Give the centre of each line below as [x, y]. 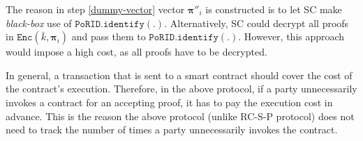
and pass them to [109, 36]
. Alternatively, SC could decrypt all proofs [257, 23]
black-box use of [39, 23]
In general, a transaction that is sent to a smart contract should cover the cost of [179, 75]
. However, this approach [291, 36]
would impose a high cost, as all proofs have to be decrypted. [136, 52]
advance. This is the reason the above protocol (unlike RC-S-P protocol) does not [180, 116]
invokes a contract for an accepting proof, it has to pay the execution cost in [169, 102]
